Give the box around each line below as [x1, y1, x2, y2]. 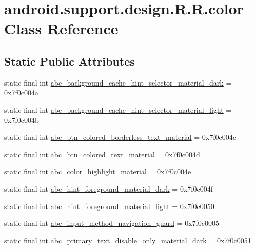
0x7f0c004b [4, 114, 39, 125]
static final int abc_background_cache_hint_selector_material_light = [4, 104, 232, 115]
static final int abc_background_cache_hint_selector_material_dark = [4, 77, 232, 88]
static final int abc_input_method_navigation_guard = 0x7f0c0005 [4, 218, 220, 229]
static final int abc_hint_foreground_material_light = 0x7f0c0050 [4, 200, 214, 211]
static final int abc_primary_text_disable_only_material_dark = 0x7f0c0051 [4, 235, 251, 245]
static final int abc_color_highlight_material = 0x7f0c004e [4, 166, 191, 177]
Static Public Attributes [4, 53, 135, 69]
